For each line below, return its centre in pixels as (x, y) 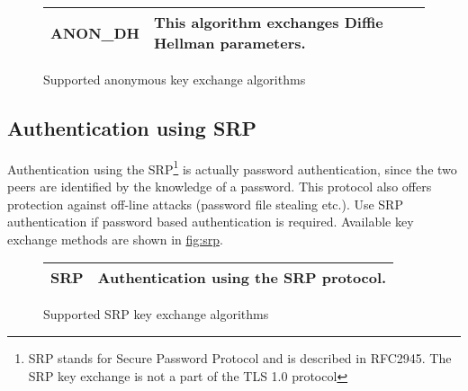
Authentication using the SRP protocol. (242, 278)
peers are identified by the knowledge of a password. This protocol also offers (220, 187)
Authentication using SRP (132, 127)
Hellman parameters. (229, 43)
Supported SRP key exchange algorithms (156, 314)
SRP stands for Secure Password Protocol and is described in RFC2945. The (240, 358)
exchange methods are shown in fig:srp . (115, 239)
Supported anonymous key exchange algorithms (175, 79)
